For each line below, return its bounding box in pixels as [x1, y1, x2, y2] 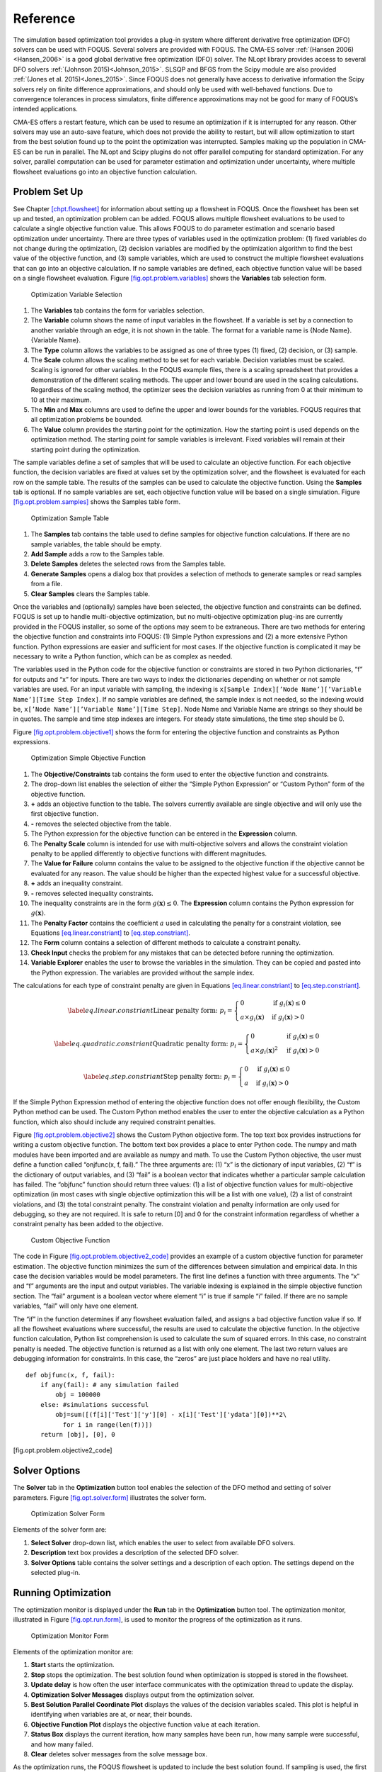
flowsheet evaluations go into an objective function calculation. [13, 167, 197, 176]
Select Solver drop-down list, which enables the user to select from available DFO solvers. [30, 1538, 296, 1547]
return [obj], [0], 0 [40, 1430, 116, 1438]
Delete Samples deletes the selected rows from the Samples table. [30, 560, 226, 568]
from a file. [30, 580, 63, 588]
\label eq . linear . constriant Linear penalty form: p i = [67, 1006, 233, 1016]
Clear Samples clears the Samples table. [30, 589, 150, 598]
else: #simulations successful [40, 1401, 149, 1408]
